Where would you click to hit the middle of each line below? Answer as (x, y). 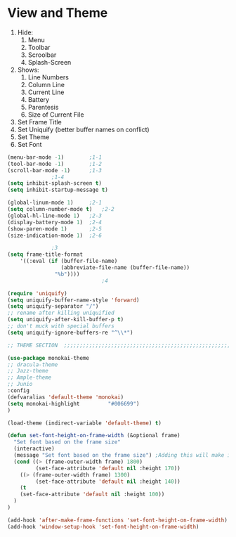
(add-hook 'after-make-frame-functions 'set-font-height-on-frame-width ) (118, 520)
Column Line (46, 84)
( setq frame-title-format (45, 254)
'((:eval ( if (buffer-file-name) (69, 261)
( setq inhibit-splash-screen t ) (54, 183)
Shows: (28, 70)
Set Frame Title (39, 122)
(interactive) (34, 449)
